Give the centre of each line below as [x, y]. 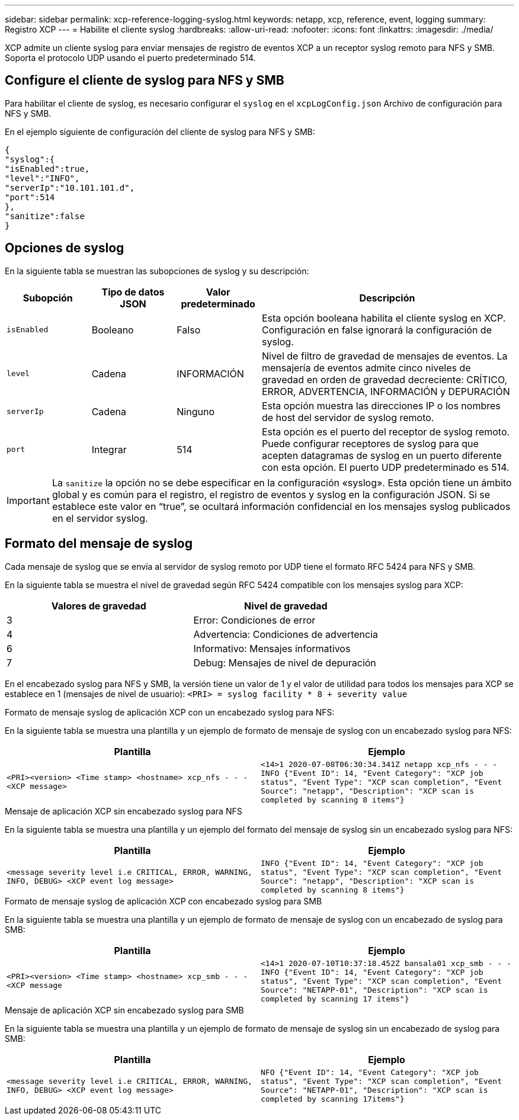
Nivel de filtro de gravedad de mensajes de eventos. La [385, 356]
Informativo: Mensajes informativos [272, 648]
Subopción [48, 298]
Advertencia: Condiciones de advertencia [286, 634]
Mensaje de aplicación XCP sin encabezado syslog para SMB [124, 1010]
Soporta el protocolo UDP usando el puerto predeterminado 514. [130, 58]
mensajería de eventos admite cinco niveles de [366, 368]
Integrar [109, 449]
